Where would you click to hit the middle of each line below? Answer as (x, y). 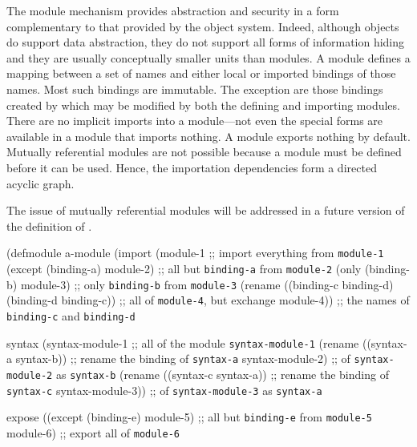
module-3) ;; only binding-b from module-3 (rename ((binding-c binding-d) (207, 284)
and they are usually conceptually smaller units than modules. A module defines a (208, 57)
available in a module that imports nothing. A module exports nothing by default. (208, 136)
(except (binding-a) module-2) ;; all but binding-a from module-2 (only (184, 268)
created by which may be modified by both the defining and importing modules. (203, 105)
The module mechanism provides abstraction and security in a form (173, 10)
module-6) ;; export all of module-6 (93, 432)
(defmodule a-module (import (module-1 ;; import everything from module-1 (195, 253)
